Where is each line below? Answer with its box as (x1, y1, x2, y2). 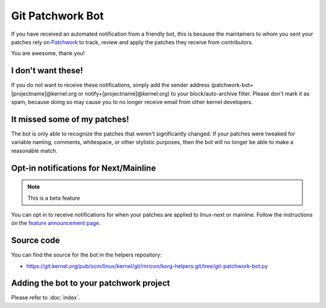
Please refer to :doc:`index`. (11, 294, 80, 301)
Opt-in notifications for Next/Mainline (11, 163, 156, 173)
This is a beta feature (27, 194, 80, 202)
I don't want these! (11, 65, 83, 76)
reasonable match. (11, 147, 58, 154)
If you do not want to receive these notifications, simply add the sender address (11, 82, 210, 89)
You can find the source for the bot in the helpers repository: (11, 251, 162, 258)
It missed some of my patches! (11, 114, 129, 124)
